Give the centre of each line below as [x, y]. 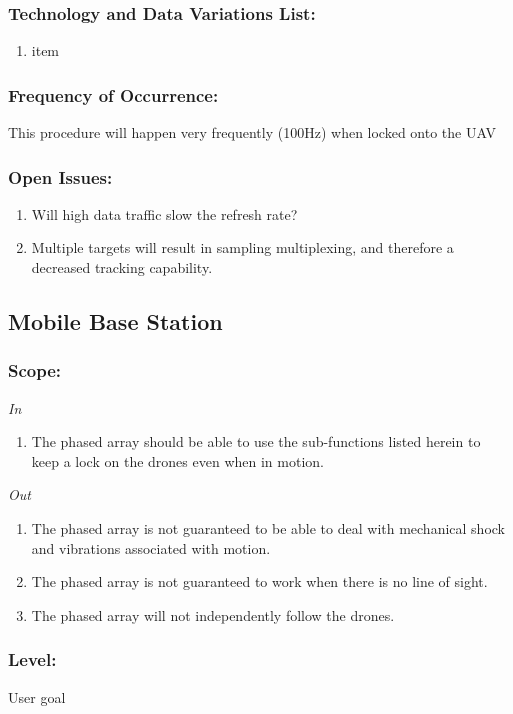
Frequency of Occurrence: [113, 94]
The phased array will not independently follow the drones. [213, 614]
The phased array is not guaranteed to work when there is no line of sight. [259, 581]
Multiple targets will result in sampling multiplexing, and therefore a [242, 247]
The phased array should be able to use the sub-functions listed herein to [256, 441]
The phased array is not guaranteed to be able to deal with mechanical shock [268, 528]
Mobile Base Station [115, 321]
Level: [32, 659]
